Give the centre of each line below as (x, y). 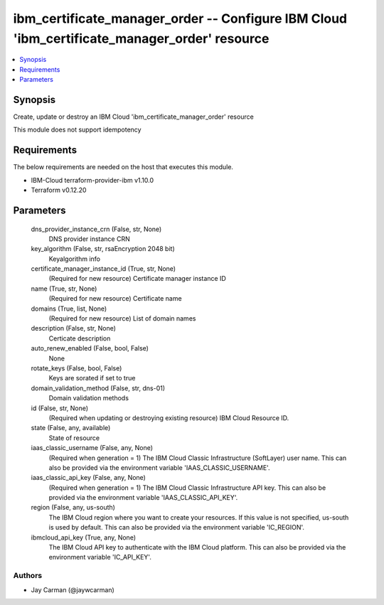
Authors (28, 576)
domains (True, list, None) (69, 309)
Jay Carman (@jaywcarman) (73, 589)
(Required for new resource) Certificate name (115, 299)
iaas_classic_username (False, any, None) (92, 448)
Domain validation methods (89, 398)
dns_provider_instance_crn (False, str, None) (96, 229)
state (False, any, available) (71, 428)
